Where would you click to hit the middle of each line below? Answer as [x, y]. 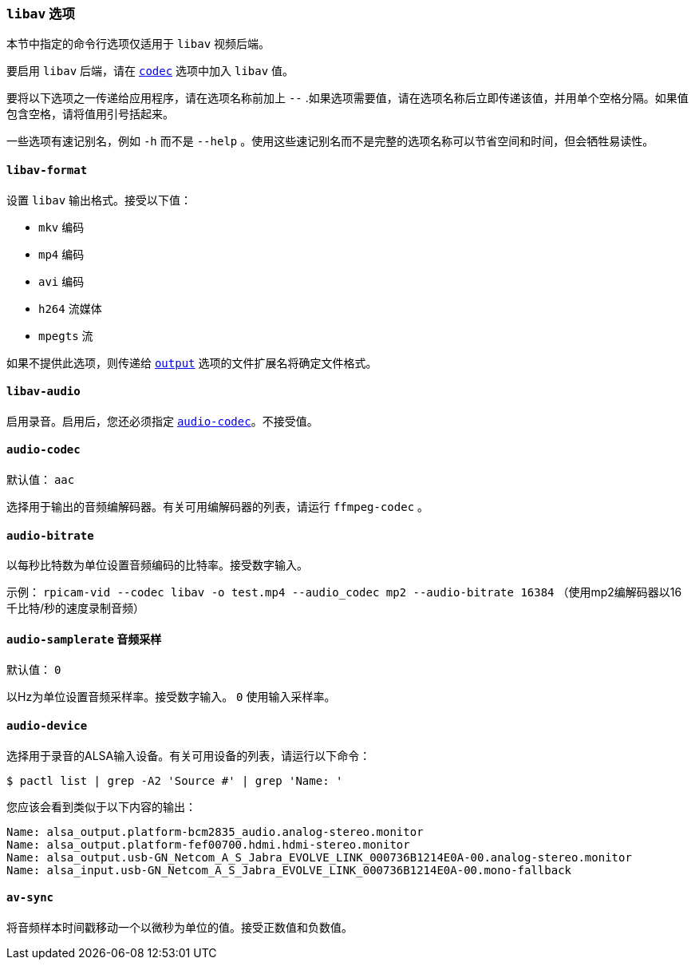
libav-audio [43, 392]
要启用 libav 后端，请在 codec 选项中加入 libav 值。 [150, 71]
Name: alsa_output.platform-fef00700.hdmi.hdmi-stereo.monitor [208, 844]
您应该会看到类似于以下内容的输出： [101, 806]
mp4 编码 [61, 254]
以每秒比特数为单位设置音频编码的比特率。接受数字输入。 [157, 565]
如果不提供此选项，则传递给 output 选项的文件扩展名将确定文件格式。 [192, 362]
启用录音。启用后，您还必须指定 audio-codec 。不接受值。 [162, 421]
